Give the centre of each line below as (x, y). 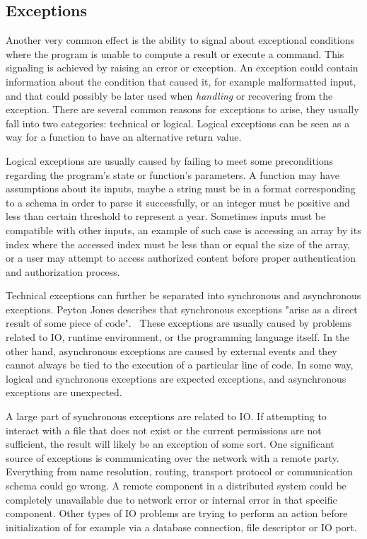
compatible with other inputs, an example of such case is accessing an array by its (183, 230)
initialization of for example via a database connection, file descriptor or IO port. (181, 527)
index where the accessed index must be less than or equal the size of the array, (178, 244)
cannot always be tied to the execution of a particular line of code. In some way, (180, 365)
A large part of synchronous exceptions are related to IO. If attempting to (166, 416)
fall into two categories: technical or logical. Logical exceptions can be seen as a (178, 123)
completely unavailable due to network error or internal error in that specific (171, 499)
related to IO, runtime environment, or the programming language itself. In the (178, 337)
